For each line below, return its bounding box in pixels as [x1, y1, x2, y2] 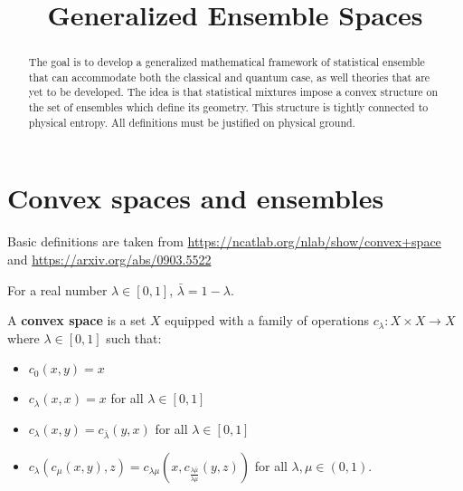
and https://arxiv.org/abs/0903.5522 [7, 249, 212, 268]
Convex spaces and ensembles [7, 179, 384, 217]
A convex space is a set [7, 311, 146, 330]
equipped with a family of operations [165, 311, 370, 330]
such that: [106, 328, 162, 347]
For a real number [7, 280, 108, 299]
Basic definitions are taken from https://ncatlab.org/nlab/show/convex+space [7, 232, 441, 251]
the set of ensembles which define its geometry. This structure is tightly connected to [28, 100, 429, 115]
